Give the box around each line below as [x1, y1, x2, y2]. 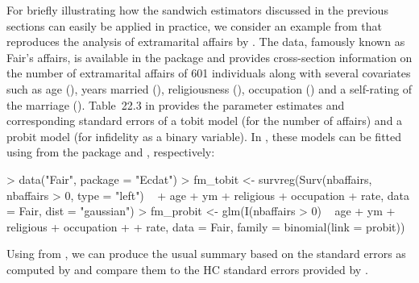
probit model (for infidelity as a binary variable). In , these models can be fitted [6, 127, 402, 144]
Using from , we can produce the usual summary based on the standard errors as [6, 245, 406, 262]
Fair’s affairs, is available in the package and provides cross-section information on [6, 48, 413, 65]
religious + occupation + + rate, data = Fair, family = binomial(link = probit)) [6, 218, 405, 235]
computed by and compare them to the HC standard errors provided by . [6, 260, 368, 277]
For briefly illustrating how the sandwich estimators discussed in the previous [6, 2, 388, 18]
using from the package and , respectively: [6, 144, 215, 160]
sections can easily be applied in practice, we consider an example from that [6, 17, 382, 34]
